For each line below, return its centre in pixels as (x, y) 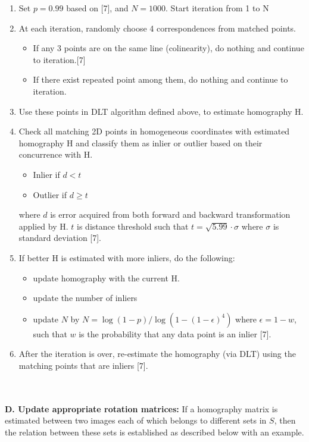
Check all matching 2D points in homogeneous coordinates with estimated (154, 131)
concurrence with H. (56, 154)
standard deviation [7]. (60, 238)
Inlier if (46, 174)
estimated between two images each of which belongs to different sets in (136, 420)
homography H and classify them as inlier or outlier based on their (141, 142)
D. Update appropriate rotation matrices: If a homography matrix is (141, 408)
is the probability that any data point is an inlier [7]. (175, 333)
